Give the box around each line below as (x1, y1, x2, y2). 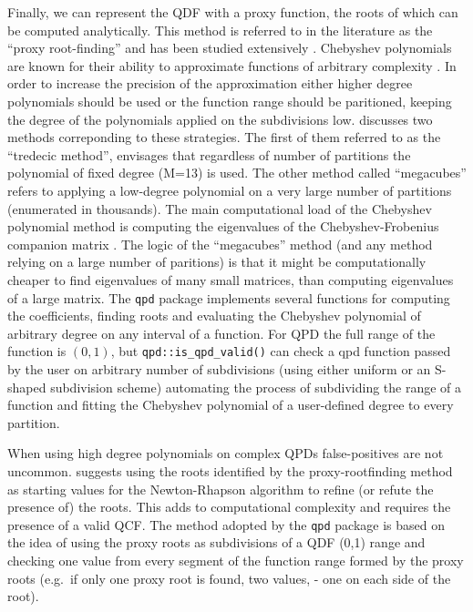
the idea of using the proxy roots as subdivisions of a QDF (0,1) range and (7, 533, 426, 552)
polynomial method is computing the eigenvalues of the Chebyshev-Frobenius (7, 217, 439, 236)
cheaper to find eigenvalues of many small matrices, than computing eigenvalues (7, 270, 454, 289)
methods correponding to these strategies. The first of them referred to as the (7, 127, 441, 147)
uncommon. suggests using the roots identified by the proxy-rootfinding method (7, 461, 453, 480)
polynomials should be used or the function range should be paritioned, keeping (7, 91, 452, 110)
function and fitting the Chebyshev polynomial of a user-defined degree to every (7, 395, 454, 414)
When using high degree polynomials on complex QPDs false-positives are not (7, 444, 444, 463)
